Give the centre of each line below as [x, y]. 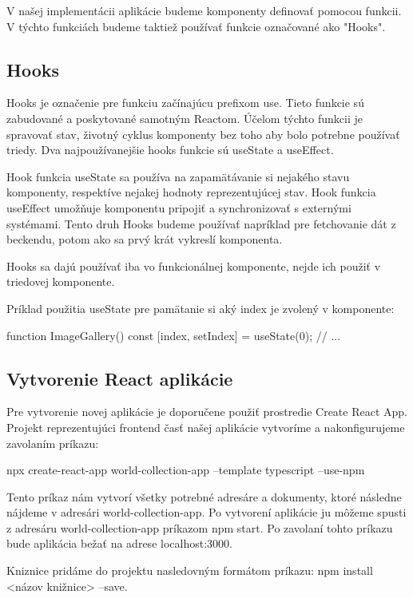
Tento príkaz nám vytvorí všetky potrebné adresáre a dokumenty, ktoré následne [204, 496]
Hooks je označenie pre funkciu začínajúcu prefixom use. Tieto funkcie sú [185, 103]
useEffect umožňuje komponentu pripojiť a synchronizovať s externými [179, 207]
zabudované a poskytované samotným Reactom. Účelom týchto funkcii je [185, 118]
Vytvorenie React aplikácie [120, 378]
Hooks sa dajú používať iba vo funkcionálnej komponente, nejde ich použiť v [194, 265]
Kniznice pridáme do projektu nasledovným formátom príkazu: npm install [190, 570]
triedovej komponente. [61, 281]
